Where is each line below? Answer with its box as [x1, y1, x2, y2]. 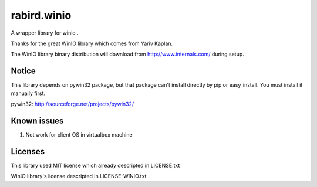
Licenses [11, 147, 45, 157]
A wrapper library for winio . [11, 29, 79, 36]
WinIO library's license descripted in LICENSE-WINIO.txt [11, 173, 147, 180]
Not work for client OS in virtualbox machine [25, 131, 133, 138]
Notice [11, 66, 36, 76]
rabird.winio [11, 9, 72, 22]
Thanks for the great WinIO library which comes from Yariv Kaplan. [11, 40, 173, 47]
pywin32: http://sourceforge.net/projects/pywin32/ [11, 100, 134, 108]
